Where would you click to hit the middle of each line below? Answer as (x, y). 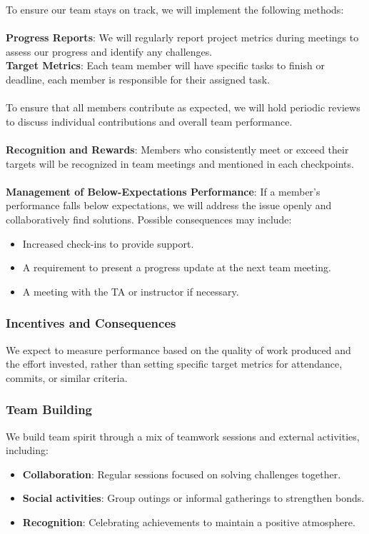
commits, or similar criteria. (67, 377)
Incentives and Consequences (91, 323)
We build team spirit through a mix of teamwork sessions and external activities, (183, 436)
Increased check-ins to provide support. (108, 243)
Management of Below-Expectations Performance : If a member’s (163, 191)
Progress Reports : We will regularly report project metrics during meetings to (182, 37)
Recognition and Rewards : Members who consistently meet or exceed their (177, 149)
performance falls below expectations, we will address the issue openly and (169, 205)
